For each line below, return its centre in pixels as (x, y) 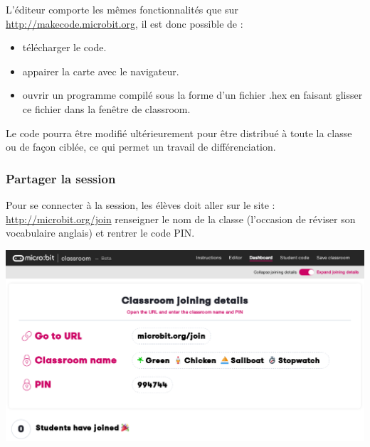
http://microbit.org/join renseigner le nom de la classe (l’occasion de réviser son (181, 219)
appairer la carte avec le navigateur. (101, 71)
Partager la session (61, 178)
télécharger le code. (64, 47)
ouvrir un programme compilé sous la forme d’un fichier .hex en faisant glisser (192, 95)
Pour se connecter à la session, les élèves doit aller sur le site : (141, 204)
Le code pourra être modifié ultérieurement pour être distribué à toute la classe (179, 133)
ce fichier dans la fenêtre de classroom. (106, 108)
